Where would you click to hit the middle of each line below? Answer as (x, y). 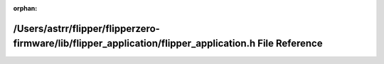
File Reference (290, 44)
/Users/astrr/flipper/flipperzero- (86, 28)
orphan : (25, 8)
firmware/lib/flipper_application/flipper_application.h (134, 44)
